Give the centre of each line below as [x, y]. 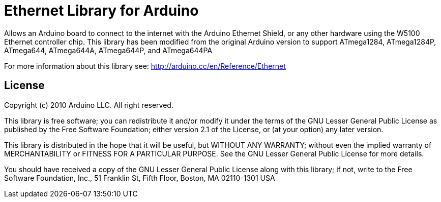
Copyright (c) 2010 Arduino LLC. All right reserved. [89, 105]
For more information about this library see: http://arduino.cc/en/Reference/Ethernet [145, 66]
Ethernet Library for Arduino [101, 11]
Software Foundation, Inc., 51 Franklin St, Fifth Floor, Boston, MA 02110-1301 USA [140, 178]
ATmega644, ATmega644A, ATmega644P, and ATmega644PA [108, 50]
